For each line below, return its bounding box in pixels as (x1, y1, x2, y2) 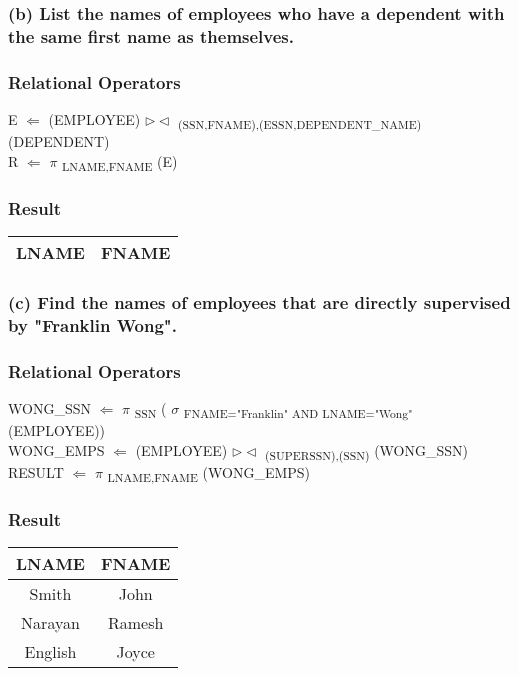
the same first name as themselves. (8, 23, 294, 48)
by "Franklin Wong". (8, 312, 177, 337)
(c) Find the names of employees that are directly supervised (8, 289, 511, 314)
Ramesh (107, 611, 164, 635)
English (24, 640, 77, 664)
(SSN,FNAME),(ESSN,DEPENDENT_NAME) (178, 115, 422, 132)
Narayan (21, 611, 80, 635)
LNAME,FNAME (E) (62, 150, 178, 174)
